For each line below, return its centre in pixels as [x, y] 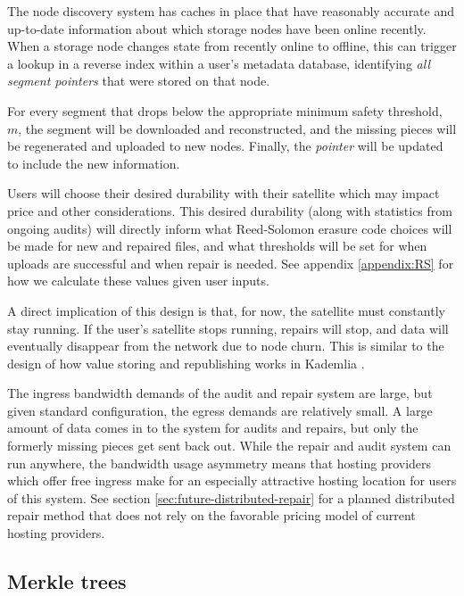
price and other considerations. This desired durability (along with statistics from [230, 210]
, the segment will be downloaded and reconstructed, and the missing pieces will [237, 128]
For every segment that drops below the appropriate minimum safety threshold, [225, 110]
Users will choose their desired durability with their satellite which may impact [224, 193]
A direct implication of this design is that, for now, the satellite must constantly [226, 310]
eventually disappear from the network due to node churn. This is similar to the [226, 346]
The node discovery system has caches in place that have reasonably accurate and [231, 11]
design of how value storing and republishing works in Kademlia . [186, 363]
